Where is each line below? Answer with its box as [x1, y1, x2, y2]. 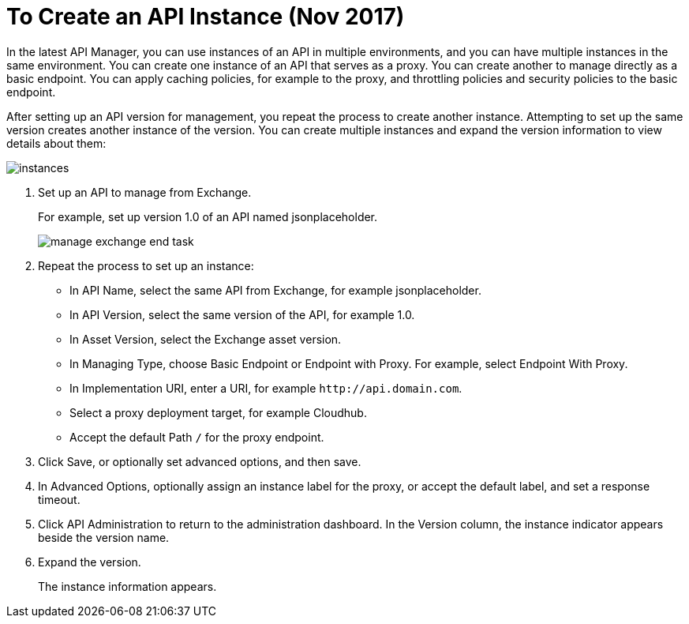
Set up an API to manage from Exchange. [38, 185, 252, 199]
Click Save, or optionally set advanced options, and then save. [38, 454, 361, 468]
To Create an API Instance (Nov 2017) [6, 3, 405, 30]
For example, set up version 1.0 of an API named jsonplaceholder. [38, 209, 378, 224]
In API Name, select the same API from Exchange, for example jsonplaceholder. [69, 283, 481, 297]
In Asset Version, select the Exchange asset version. [69, 332, 342, 346]
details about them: [6, 136, 107, 150]
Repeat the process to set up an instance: [38, 258, 254, 273]
